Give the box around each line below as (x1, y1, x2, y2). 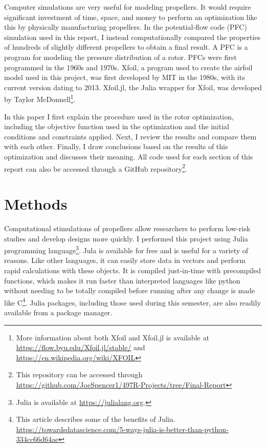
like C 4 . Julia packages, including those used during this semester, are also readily (4, 295, 261, 308)
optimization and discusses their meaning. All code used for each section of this (4, 151, 253, 161)
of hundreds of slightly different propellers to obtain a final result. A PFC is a (4, 42, 248, 52)
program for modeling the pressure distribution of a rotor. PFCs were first (4, 51, 237, 62)
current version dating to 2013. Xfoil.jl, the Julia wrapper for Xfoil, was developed (4, 82, 262, 92)
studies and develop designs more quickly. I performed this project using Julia (4, 233, 248, 243)
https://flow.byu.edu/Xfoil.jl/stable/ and (16, 342, 145, 353)
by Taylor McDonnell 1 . (4, 92, 76, 104)
